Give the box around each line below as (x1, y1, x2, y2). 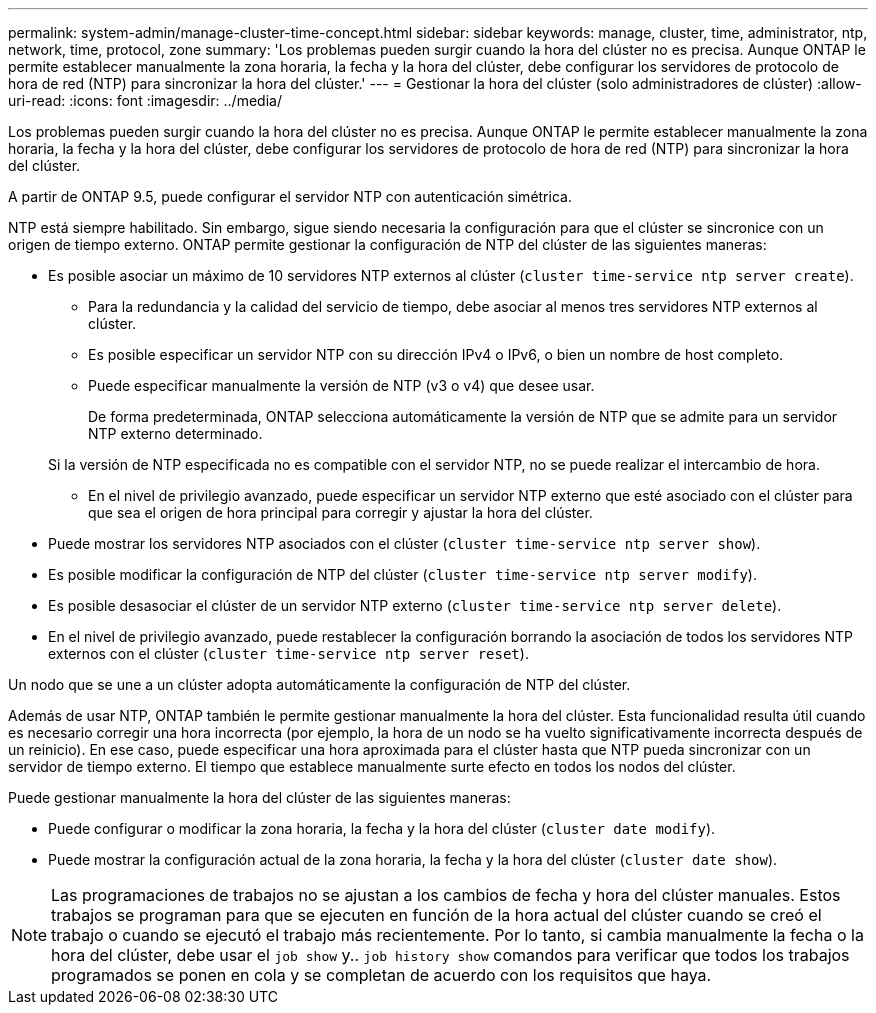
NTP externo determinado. (88, 425, 263, 442)
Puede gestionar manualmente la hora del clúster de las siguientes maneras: (8, 789, 511, 806)
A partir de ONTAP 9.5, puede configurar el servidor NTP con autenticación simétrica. (8, 188, 572, 205)
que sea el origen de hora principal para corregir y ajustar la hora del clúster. (88, 504, 593, 521)
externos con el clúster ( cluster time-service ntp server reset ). (48, 645, 529, 662)
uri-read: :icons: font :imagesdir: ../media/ (8, 92, 282, 109)
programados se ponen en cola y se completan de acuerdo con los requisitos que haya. (51, 965, 712, 985)
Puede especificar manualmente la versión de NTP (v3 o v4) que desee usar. (88, 377, 595, 394)
